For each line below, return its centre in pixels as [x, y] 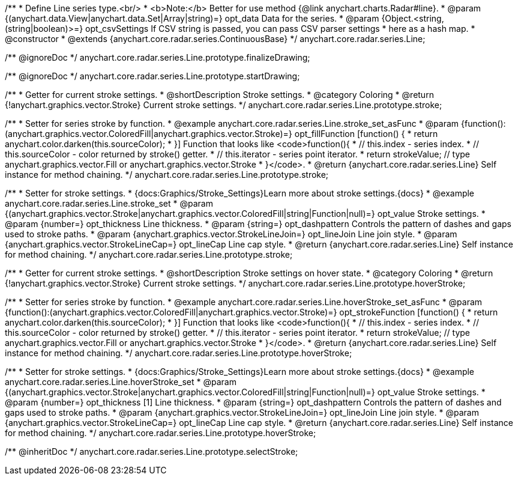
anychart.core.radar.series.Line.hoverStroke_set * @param [121, 382]
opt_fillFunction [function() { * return [366, 134]
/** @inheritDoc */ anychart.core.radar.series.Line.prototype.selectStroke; [152, 451]
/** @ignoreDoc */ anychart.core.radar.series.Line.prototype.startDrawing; [152, 76]
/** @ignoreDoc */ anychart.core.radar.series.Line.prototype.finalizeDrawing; [158, 57]
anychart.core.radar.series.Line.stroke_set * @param [109, 203]
